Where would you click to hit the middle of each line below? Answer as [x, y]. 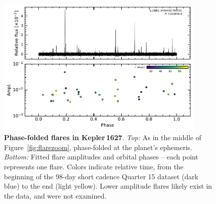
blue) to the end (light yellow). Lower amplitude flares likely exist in [108, 186]
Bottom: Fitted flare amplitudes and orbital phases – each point [101, 157]
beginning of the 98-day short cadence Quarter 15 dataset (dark [101, 176]
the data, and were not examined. [55, 195]
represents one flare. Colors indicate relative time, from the [94, 167]
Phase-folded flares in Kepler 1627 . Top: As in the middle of [103, 137]
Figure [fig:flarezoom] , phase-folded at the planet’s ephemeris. [98, 147]
